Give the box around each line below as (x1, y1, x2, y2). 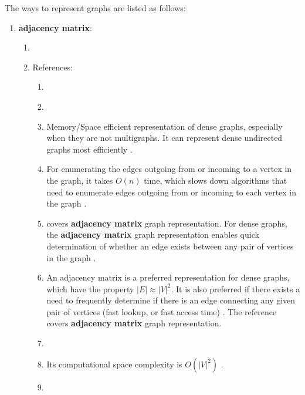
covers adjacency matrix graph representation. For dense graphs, (46, 217, 287, 229)
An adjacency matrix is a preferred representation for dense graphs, (46, 271, 290, 283)
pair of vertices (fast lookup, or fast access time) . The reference (46, 305, 277, 318)
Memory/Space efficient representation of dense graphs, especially (46, 120, 283, 132)
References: (32, 60, 73, 73)
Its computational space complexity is (46, 357, 182, 370)
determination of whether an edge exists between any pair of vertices (46, 239, 294, 252)
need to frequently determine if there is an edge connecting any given (46, 294, 296, 306)
